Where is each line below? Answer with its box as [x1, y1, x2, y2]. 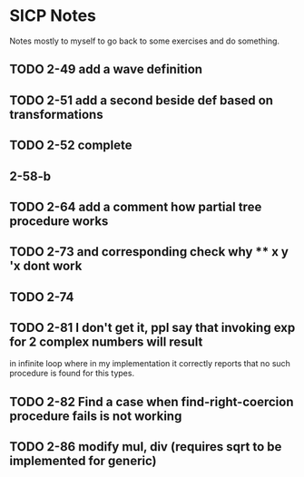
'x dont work [9, 258, 83, 274]
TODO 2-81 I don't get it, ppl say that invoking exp [9, 320, 296, 336]
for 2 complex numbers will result [9, 335, 203, 350]
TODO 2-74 [9, 289, 74, 305]
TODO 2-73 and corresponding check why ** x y [9, 244, 289, 259]
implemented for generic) [9, 453, 157, 469]
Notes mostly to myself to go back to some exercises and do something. [9, 35, 279, 46]
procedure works [9, 213, 109, 229]
